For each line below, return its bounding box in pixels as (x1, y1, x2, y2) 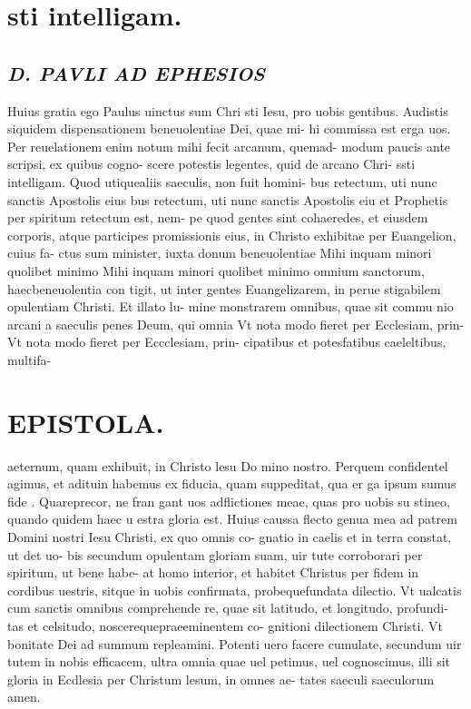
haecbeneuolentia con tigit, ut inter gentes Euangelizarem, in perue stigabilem (7, 279, 441, 298)
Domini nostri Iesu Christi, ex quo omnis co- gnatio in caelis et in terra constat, (7, 527, 452, 546)
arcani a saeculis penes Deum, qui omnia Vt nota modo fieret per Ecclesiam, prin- (7, 314, 465, 333)
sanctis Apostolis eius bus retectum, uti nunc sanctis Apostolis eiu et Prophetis (7, 190, 448, 209)
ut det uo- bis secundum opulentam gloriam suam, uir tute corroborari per (7, 545, 423, 564)
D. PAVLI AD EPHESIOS (7, 58, 265, 86)
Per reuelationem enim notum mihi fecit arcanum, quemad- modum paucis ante (7, 136, 451, 155)
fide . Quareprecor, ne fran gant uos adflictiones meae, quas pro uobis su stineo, (7, 491, 450, 510)
